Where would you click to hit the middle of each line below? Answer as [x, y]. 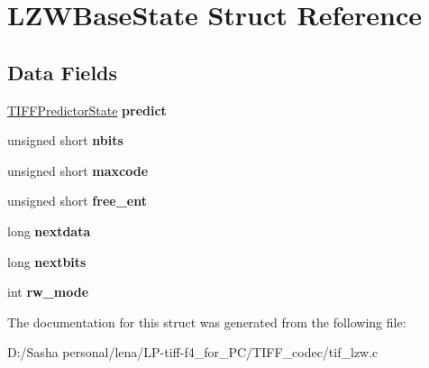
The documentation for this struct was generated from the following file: [207, 322]
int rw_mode [48, 292]
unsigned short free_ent [77, 201]
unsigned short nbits [65, 140]
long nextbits [47, 261]
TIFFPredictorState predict [87, 110]
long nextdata [49, 230]
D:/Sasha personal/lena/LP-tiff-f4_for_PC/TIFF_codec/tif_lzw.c [193, 352]
